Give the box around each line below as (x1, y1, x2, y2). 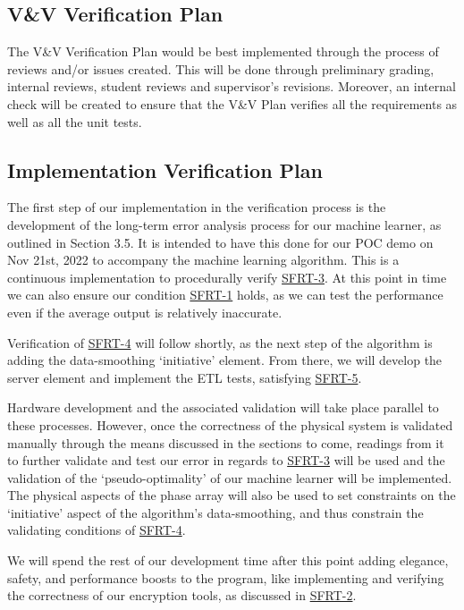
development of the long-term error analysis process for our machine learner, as (7, 215, 442, 233)
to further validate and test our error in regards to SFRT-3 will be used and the (7, 451, 445, 470)
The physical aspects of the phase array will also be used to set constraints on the (7, 486, 456, 504)
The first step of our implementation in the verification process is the (7, 198, 386, 216)
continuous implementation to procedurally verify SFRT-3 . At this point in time (7, 267, 447, 286)
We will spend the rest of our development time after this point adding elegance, (7, 551, 449, 570)
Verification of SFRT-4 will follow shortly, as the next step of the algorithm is (7, 333, 433, 352)
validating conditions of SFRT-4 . (7, 521, 186, 539)
